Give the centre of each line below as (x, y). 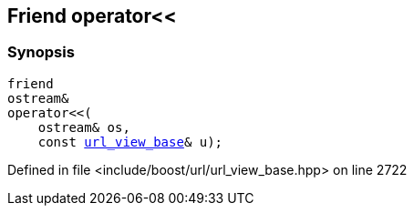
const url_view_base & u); (130, 142)
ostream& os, (84, 127)
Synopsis (41, 52)
